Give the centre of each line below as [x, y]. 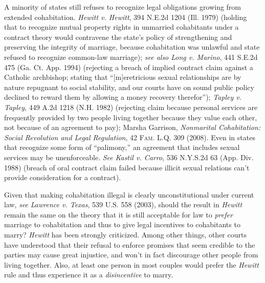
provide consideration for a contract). [63, 177]
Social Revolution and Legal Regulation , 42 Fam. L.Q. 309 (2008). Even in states [130, 137]
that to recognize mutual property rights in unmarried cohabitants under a [122, 27]
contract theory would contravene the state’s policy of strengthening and [118, 37]
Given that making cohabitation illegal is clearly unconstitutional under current [129, 194]
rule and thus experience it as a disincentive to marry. [89, 275]
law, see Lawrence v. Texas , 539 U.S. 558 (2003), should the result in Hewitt [123, 204]
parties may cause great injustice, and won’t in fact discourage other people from [131, 255]
